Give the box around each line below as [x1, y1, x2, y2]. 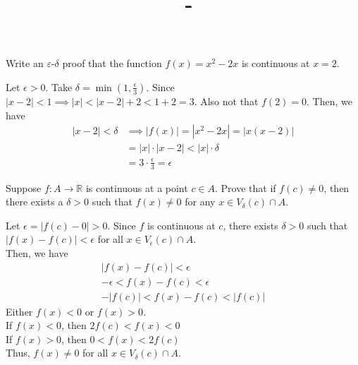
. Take [45, 79, 73, 94]
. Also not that [194, 93, 259, 108]
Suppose [6, 180, 42, 195]
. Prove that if [215, 180, 276, 195]
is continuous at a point [85, 180, 188, 195]
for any [185, 194, 216, 209]
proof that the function [62, 56, 162, 71]
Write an [6, 56, 44, 71]
